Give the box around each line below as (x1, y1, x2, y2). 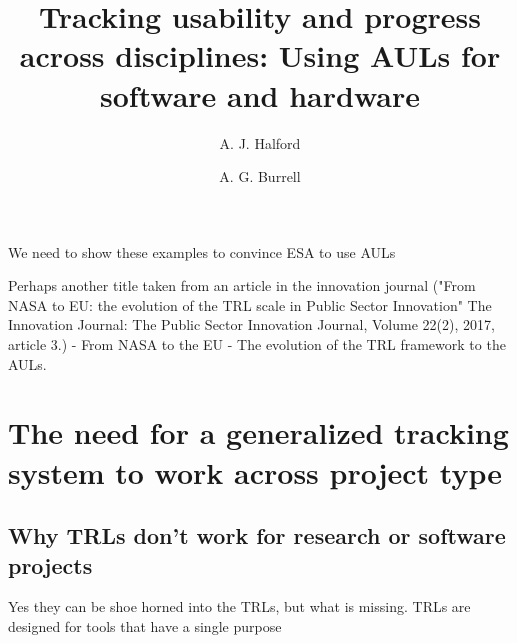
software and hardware (100, 74, 420, 115)
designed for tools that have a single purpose (8, 616, 282, 636)
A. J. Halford (219, 132, 301, 153)
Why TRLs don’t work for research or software (8, 520, 506, 551)
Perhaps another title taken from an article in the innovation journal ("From (8, 275, 476, 296)
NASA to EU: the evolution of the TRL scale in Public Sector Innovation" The (8, 294, 492, 315)
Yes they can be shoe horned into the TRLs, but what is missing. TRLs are (8, 596, 471, 617)
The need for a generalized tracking (8, 412, 509, 453)
